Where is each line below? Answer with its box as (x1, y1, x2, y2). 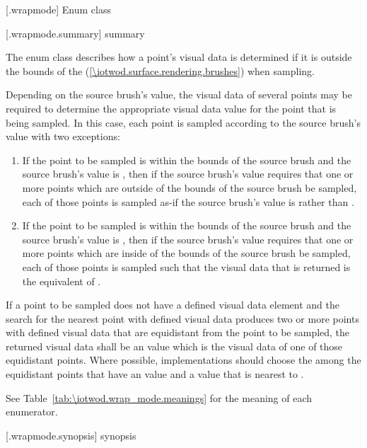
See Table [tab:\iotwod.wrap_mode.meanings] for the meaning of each (6, 390, 313, 405)
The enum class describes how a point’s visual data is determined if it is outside (6, 50, 352, 64)
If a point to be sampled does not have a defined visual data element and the (6, 297, 339, 312)
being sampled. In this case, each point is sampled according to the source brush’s (6, 115, 361, 130)
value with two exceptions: (6, 129, 120, 144)
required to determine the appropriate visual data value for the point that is (6, 100, 337, 115)
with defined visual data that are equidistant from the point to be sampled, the (6, 325, 350, 340)
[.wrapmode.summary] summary (6, 25, 145, 40)
